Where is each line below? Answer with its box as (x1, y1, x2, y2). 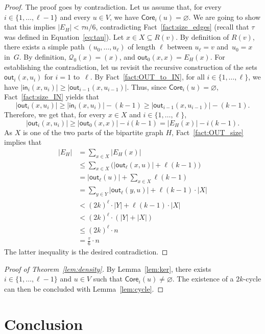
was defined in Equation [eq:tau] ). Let (4, 31, 124, 42)
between (167, 41, 192, 52)
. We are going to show (188, 11, 261, 22)
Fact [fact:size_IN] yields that (4, 91, 99, 102)
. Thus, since (127, 81, 167, 92)
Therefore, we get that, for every (4, 109, 106, 119)
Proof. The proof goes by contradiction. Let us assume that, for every (4, 2, 222, 12)
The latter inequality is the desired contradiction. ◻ (4, 246, 168, 256)
